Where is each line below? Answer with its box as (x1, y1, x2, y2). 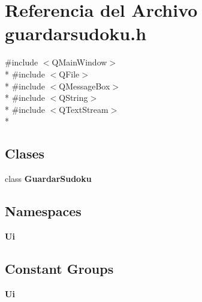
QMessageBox (59, 79, 110, 92)
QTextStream (59, 103, 108, 115)
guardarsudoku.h (5, 21, 147, 46)
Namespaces (5, 202, 82, 220)
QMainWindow (52, 56, 107, 68)
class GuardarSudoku (5, 172, 92, 185)
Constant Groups (5, 259, 114, 277)
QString (59, 91, 88, 104)
